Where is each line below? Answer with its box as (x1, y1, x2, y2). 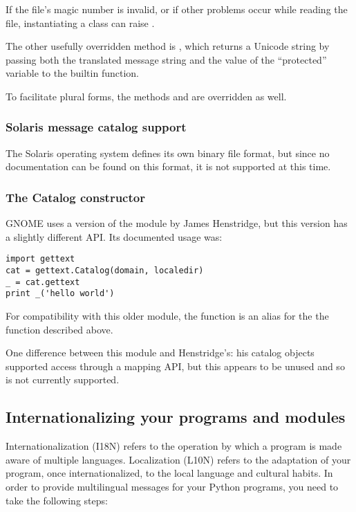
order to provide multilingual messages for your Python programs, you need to (6, 479, 339, 493)
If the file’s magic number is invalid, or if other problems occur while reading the (6, 2, 348, 16)
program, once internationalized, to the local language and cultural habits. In (6, 466, 333, 480)
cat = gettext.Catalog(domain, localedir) (6, 266, 204, 276)
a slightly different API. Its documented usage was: (6, 229, 223, 244)
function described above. (6, 322, 113, 336)
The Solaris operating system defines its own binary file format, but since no (6, 145, 330, 160)
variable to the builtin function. (6, 66, 139, 80)
